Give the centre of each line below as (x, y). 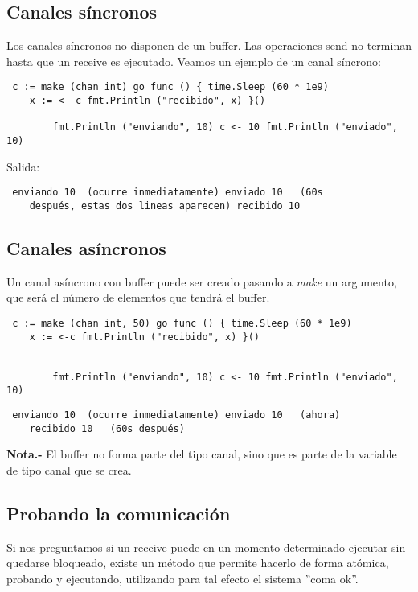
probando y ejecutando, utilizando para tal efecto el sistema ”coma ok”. (182, 578)
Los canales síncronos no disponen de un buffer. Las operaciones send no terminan (209, 45)
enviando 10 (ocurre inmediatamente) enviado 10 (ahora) (176, 415)
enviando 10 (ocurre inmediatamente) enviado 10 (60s (168, 193)
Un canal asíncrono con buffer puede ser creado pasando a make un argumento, (202, 281)
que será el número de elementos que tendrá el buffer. (138, 297)
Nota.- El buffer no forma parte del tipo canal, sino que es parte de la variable (202, 454)
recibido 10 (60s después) (107, 428)
